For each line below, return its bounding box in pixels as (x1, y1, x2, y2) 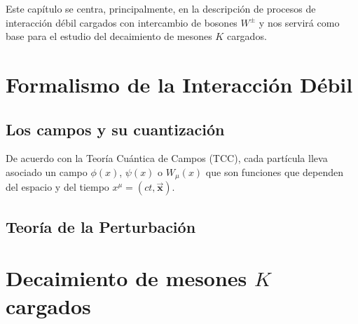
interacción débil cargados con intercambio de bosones (6, 15, 237, 29)
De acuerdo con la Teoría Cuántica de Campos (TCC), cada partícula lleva (6, 151, 328, 166)
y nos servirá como (259, 15, 340, 29)
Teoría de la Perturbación (6, 215, 196, 237)
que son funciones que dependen (205, 164, 344, 179)
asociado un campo (6, 164, 88, 179)
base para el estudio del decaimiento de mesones (6, 29, 212, 43)
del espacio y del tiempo (6, 180, 109, 194)
